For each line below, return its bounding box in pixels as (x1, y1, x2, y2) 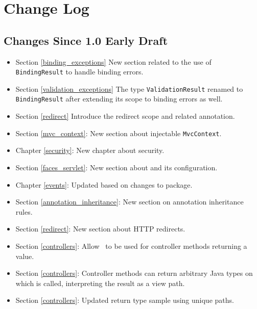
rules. (15, 206, 33, 217)
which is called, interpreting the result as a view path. (15, 277, 185, 288)
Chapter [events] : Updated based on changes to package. (15, 179, 193, 190)
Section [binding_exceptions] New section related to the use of (15, 56, 212, 67)
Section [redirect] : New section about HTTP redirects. (15, 223, 185, 234)
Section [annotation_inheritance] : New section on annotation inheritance (15, 196, 244, 207)
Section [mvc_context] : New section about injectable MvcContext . (15, 127, 222, 138)
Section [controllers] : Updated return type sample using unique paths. (15, 295, 234, 305)
